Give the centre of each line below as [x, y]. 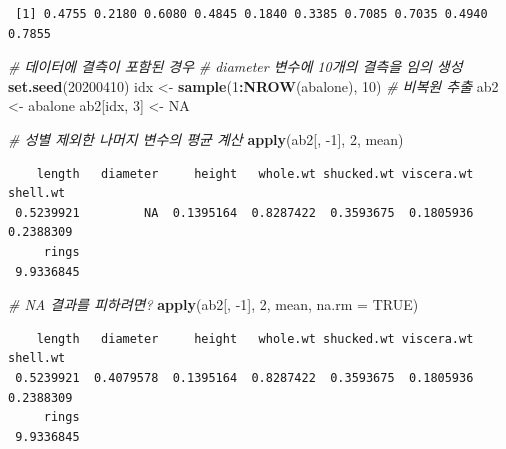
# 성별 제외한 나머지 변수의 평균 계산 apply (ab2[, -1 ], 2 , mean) [206, 138]
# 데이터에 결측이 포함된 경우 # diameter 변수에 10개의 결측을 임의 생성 [235, 66]
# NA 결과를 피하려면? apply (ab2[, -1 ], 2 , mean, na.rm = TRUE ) [213, 304]
